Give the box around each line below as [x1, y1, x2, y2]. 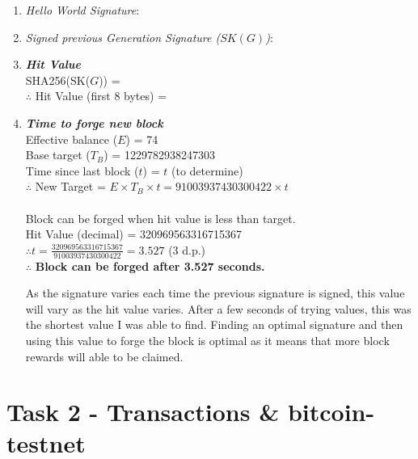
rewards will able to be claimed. [25, 347, 184, 364]
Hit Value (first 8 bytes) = [35, 87, 167, 104]
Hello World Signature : [25, 2, 140, 18]
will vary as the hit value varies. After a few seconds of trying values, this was [25, 300, 412, 317]
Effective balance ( [25, 130, 118, 147]
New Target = [35, 178, 106, 195]
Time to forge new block [25, 114, 163, 131]
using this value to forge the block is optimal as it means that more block [25, 331, 390, 348]
